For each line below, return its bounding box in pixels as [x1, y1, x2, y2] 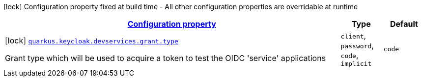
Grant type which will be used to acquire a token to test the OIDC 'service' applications [5, 53, 326, 63]
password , [340, 40, 374, 50]
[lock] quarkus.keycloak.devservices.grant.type [5, 35, 178, 45]
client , [340, 31, 366, 40]
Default [390, 19, 418, 29]
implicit [340, 60, 372, 67]
